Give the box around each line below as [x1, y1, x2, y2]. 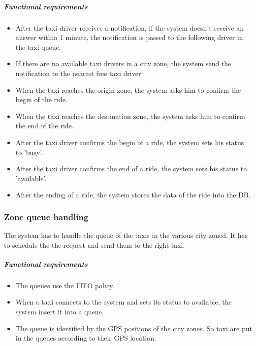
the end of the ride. [15, 120, 74, 131]
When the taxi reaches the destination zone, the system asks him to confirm [15, 111, 245, 121]
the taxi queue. [15, 41, 61, 52]
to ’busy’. [15, 147, 43, 157]
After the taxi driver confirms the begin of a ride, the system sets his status [15, 137, 244, 147]
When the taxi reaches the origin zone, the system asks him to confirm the [15, 84, 241, 95]
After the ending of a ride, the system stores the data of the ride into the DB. [15, 190, 251, 200]
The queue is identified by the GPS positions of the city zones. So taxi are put [15, 323, 252, 333]
